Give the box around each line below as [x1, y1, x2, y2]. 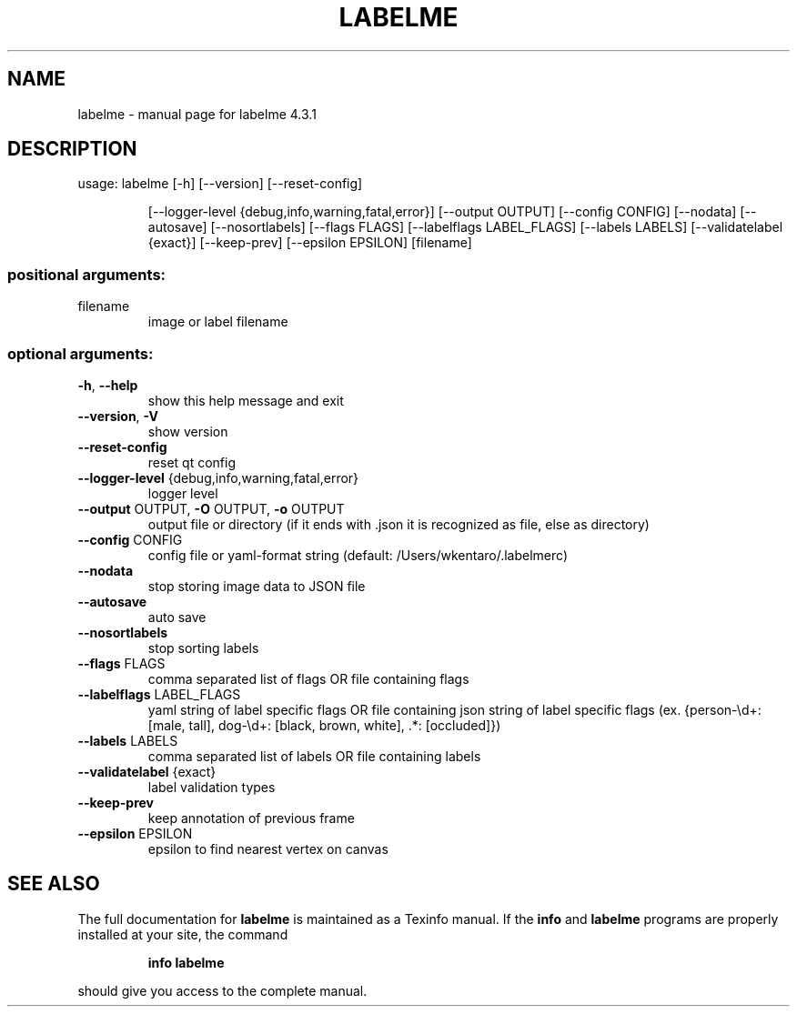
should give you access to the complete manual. [77, 982, 368, 999]
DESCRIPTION [7, 137, 137, 161]
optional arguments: [7, 344, 154, 363]
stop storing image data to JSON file [147, 577, 366, 594]
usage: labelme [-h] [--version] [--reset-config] [77, 176, 363, 192]
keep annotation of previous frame [147, 809, 355, 826]
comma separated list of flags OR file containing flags [147, 670, 469, 687]
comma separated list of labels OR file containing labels [147, 748, 481, 764]
